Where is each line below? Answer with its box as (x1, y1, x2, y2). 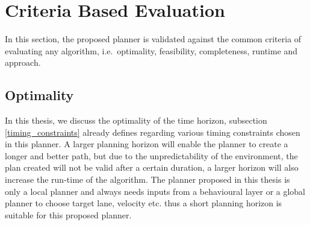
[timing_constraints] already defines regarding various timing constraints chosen (5, 125, 300, 138)
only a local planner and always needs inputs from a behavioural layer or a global (5, 185, 306, 197)
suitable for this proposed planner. (5, 208, 132, 221)
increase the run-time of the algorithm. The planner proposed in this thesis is (5, 173, 290, 186)
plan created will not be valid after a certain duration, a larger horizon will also (5, 161, 299, 174)
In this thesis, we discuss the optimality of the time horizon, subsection (5, 114, 267, 127)
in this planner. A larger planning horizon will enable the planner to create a (5, 138, 288, 150)
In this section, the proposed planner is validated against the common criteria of (5, 33, 302, 45)
